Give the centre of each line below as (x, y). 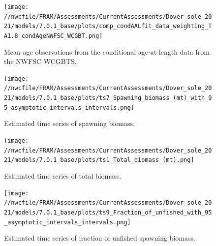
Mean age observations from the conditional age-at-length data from (107, 51)
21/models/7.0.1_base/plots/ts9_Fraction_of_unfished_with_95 (108, 212)
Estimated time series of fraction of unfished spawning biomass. (100, 238)
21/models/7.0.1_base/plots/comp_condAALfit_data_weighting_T (108, 26)
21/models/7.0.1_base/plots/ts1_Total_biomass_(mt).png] (99, 160)
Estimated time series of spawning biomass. (69, 123)
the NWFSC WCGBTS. (40, 61)
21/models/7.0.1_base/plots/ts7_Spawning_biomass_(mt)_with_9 (108, 98)
